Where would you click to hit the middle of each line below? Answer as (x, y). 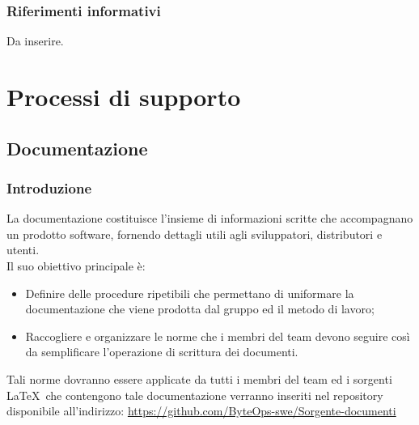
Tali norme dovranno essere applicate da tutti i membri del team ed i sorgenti (199, 378)
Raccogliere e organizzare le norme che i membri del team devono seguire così (218, 336)
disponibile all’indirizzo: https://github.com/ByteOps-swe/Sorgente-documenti (201, 411)
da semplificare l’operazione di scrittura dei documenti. (162, 352)
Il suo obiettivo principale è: (76, 265)
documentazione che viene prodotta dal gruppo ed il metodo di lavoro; (200, 309)
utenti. (23, 250)
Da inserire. (35, 41)
